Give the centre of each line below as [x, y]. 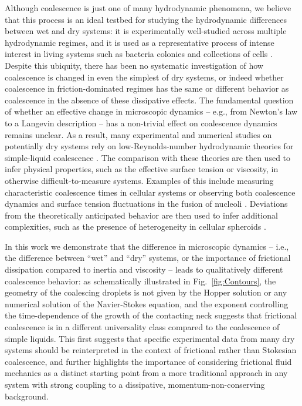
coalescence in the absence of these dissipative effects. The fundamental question [149, 100]
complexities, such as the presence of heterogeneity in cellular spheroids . [135, 227]
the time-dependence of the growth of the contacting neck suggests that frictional [151, 315]
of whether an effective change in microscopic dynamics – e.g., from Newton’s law [151, 111]
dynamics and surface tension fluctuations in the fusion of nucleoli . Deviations [146, 204]
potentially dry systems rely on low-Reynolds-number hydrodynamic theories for [149, 146]
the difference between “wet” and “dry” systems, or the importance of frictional [148, 258]
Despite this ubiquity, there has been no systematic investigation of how [134, 65]
